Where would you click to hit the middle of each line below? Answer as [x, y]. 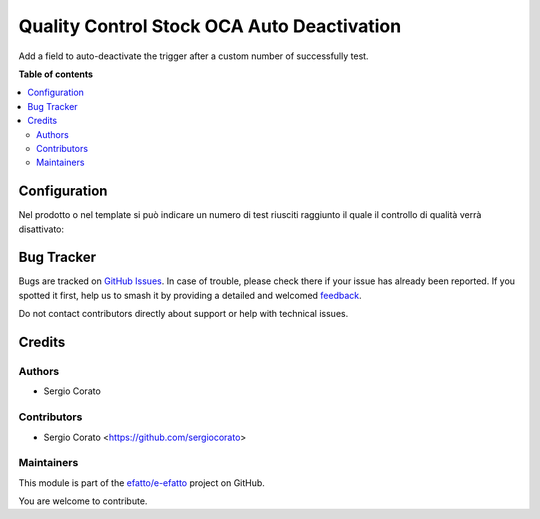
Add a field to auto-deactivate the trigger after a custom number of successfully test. [193, 56]
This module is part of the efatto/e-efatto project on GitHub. [141, 482]
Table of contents [56, 74]
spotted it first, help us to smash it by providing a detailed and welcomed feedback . [190, 295]
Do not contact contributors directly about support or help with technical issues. [183, 314]
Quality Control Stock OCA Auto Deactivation [210, 26]
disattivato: [41, 229]
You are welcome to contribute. [83, 501]
